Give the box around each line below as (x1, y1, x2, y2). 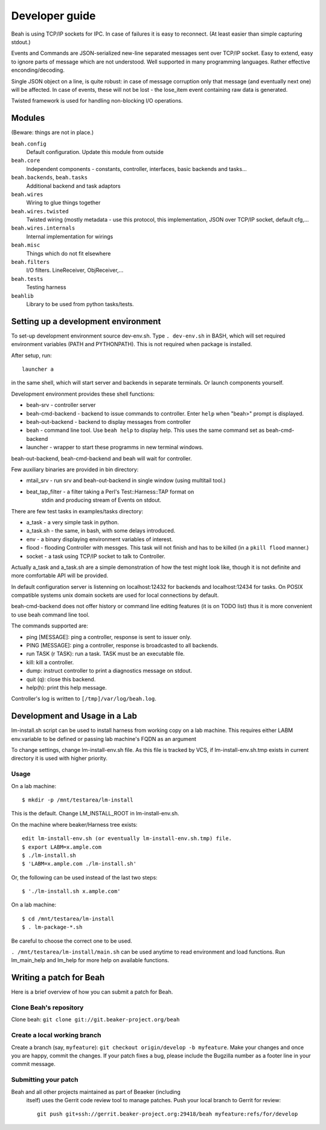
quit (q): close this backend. (26, 675, 96, 682)
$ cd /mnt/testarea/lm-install (22, 915, 115, 922)
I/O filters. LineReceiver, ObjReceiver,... (26, 266, 124, 274)
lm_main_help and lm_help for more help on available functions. (11, 957, 169, 964)
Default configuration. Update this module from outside (26, 148, 164, 155)
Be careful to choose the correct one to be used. (11, 937, 132, 945)
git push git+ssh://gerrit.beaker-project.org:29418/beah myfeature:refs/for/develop (37, 1111, 298, 1117)
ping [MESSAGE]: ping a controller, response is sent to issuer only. (26, 633, 191, 640)
